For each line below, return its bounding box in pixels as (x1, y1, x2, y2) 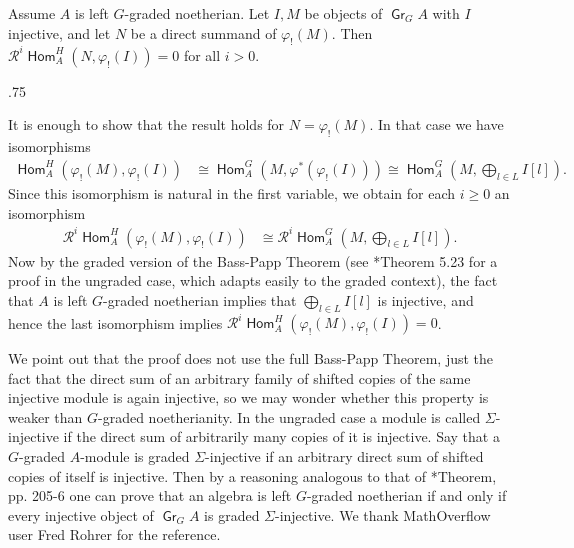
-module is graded (80, 446, 190, 467)
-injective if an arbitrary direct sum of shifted (205, 446, 484, 467)
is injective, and (377, 289, 474, 310)
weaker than (8, 406, 83, 427)
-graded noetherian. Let (124, 3, 270, 23)
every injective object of (8, 504, 154, 525)
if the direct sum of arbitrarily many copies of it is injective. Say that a (63, 426, 500, 447)
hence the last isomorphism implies (8, 312, 223, 333)
